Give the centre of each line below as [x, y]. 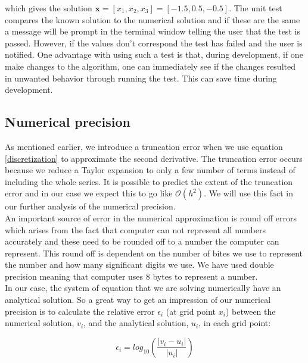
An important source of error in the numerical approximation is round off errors [151, 218]
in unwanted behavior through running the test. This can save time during [141, 78]
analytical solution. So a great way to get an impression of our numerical [138, 300]
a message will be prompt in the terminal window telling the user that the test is [153, 31]
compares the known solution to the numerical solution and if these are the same [153, 19]
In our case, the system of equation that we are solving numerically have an [143, 288]
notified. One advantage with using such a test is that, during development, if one [154, 54]
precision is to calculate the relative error [80, 311]
